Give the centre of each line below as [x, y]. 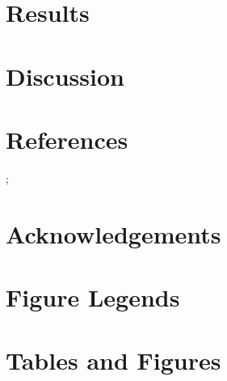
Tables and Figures [113, 360]
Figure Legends [93, 297]
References [67, 139]
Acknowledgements [113, 233]
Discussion [65, 76]
